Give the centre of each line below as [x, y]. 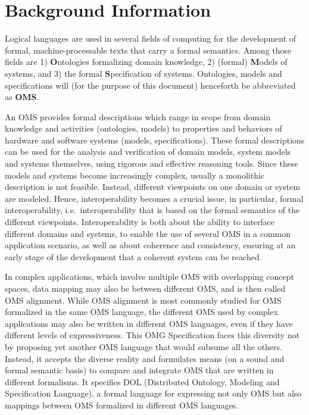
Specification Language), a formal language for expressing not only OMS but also [153, 393]
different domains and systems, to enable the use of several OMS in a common [148, 233]
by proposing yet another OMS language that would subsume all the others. [143, 346]
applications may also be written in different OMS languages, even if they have [149, 323]
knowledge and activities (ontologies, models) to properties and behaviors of [143, 128]
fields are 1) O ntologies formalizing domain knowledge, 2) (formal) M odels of [146, 62]
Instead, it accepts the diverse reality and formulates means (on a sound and [145, 358]
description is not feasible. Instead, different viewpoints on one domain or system [153, 187]
